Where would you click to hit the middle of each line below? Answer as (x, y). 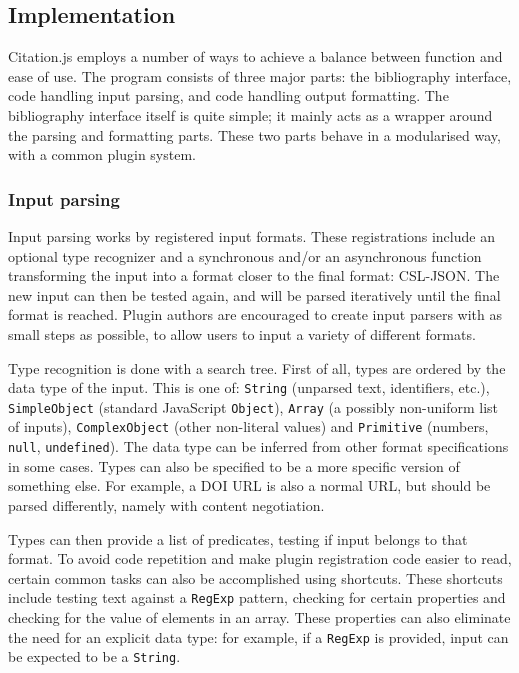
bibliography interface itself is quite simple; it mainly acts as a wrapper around (250, 114)
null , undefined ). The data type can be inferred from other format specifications (258, 446)
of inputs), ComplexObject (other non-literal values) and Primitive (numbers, (248, 426)
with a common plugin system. (102, 154)
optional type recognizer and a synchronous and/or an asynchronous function (245, 255)
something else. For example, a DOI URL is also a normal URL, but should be (249, 485)
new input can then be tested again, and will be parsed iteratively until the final (254, 294)
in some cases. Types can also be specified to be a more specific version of (234, 465)
